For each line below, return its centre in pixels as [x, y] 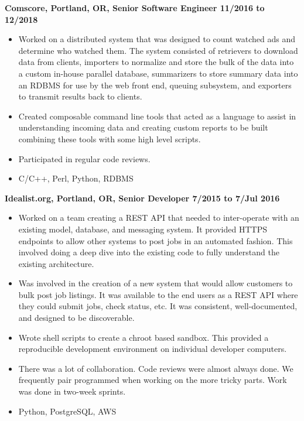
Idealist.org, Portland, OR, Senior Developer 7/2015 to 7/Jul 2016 [142, 198]
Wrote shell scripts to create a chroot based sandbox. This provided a [144, 337]
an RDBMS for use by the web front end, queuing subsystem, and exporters [155, 85]
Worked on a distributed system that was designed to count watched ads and [157, 39]
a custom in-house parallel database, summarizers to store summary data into [158, 73]
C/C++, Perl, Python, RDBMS [76, 178]
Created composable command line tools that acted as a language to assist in [157, 116]
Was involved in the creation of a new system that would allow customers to [156, 283]
